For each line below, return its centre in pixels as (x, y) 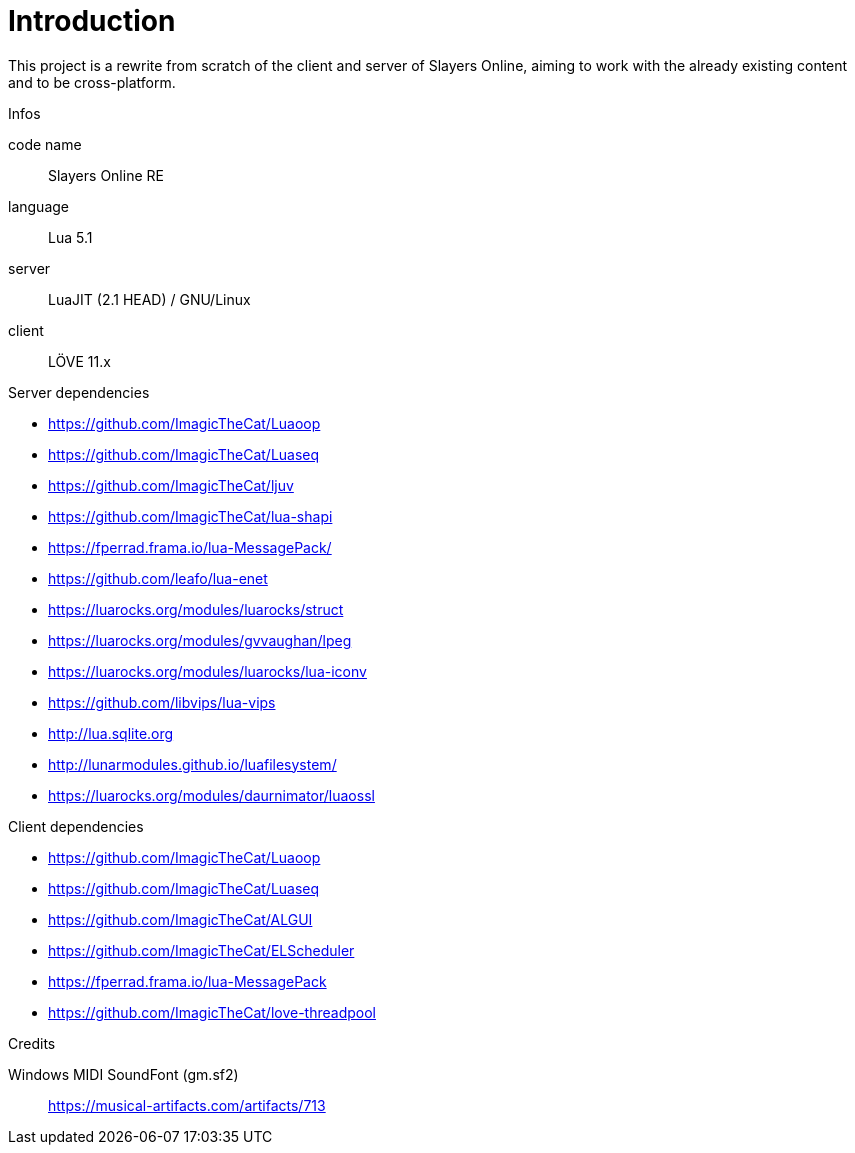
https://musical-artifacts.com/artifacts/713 (187, 1105)
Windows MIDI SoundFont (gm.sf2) (123, 1074)
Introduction (92, 21)
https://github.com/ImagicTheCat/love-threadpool (212, 1012)
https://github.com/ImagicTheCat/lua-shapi (190, 516)
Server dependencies (79, 392)
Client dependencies (76, 826)
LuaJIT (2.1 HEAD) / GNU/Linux (149, 299)
